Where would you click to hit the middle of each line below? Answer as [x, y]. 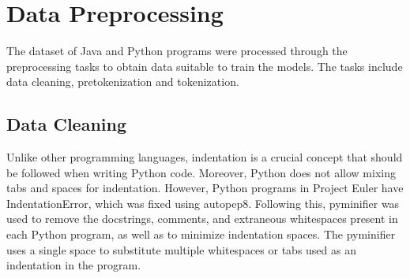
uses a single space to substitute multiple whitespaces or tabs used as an [181, 249]
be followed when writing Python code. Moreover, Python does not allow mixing [201, 172]
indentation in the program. [74, 265]
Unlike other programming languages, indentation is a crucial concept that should [205, 157]
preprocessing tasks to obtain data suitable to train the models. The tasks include [205, 66]
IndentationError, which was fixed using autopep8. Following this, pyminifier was [203, 203]
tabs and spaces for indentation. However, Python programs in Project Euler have [205, 188]
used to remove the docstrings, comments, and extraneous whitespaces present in [202, 219]
